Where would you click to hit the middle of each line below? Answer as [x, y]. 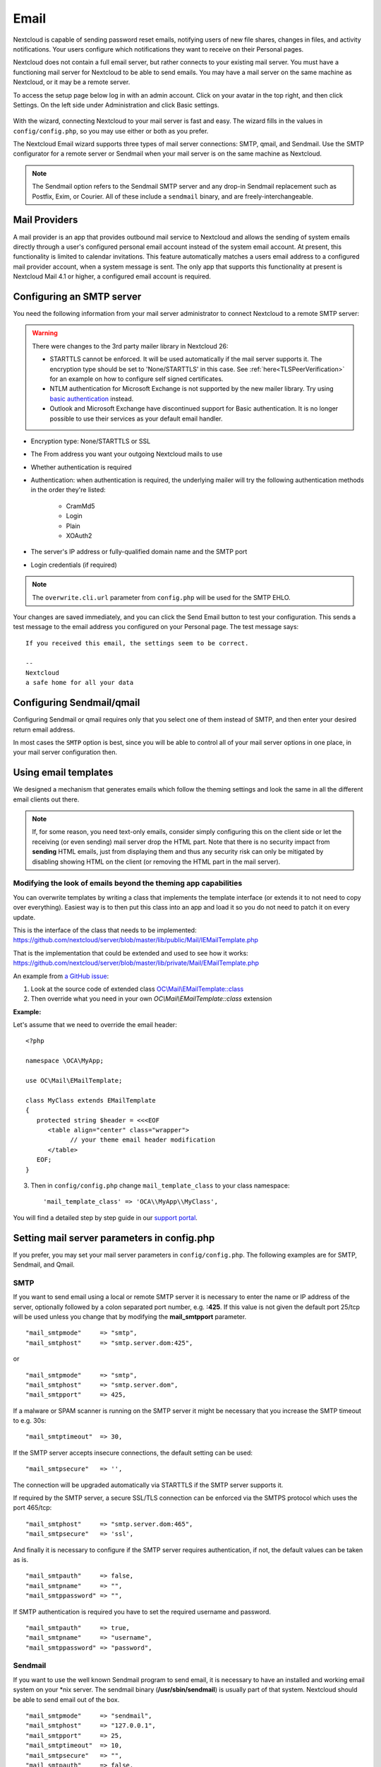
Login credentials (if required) [74, 565]
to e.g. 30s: [30, 1421]
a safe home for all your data [80, 683]
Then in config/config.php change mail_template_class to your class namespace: [160, 1185]
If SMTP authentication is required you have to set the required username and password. [142, 1612]
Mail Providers [46, 220]
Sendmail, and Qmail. [44, 1264]
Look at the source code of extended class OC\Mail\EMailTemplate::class [137, 989]
